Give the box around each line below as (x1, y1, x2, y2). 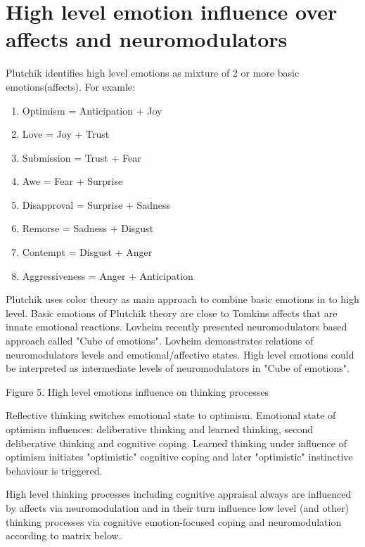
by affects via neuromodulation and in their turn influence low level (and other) (6, 500, 349, 515)
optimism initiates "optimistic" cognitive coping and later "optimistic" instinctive (6, 449, 353, 464)
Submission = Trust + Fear (22, 150, 141, 165)
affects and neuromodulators (6, 25, 288, 53)
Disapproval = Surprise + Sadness (22, 197, 171, 212)
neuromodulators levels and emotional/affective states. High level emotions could (6, 347, 354, 361)
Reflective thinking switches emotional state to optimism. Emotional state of (6, 408, 336, 423)
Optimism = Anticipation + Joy (22, 103, 162, 117)
